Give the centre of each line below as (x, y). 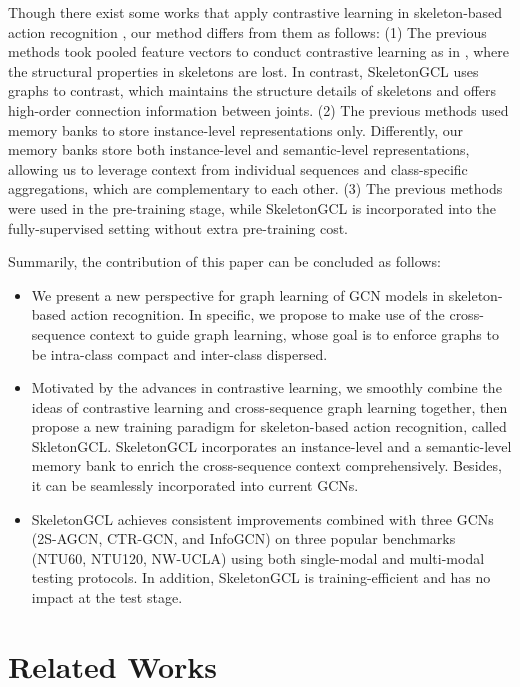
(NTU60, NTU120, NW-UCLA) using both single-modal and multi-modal (258, 557)
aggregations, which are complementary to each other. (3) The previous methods (255, 188)
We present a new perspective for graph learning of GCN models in (238, 294)
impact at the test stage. (107, 597)
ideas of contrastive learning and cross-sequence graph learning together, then (269, 406)
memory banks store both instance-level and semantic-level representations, (239, 149)
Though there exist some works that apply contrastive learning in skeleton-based (255, 12)
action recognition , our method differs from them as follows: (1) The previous (247, 31)
